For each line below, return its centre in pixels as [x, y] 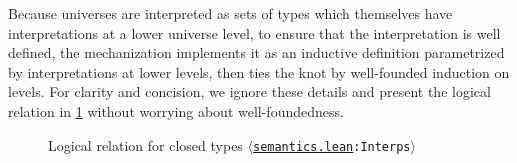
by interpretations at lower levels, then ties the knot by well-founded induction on [259, 71]
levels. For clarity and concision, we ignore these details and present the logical [249, 91]
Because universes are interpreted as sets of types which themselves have [230, 13]
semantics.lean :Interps [331, 146]
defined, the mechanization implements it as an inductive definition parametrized [256, 52]
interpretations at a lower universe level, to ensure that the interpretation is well [254, 32]
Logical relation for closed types [145, 144]
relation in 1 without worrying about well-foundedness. [176, 110]
